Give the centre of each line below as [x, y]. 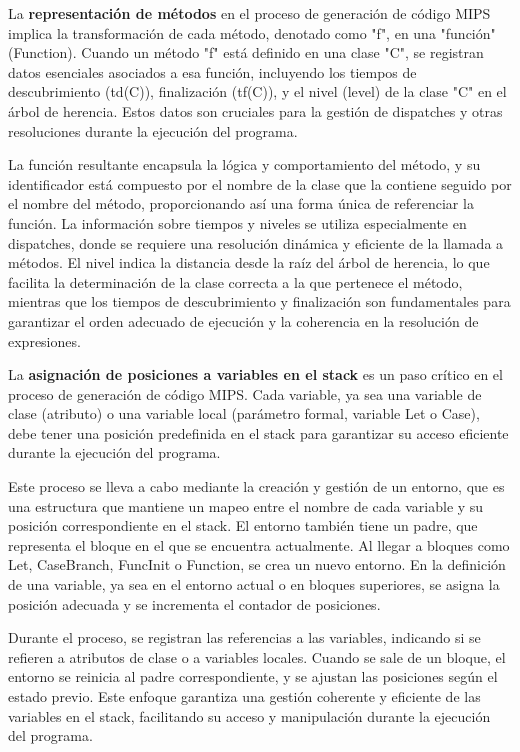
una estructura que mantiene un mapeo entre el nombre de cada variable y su [246, 505]
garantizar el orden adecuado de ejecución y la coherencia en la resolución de [243, 320]
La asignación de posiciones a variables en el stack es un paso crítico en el [255, 374]
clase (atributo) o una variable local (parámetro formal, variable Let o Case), [244, 413]
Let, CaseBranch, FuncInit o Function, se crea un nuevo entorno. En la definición [257, 564]
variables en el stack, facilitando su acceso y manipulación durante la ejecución [249, 715]
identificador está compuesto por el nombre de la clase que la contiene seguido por [260, 183]
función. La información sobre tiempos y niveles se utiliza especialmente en [237, 222]
